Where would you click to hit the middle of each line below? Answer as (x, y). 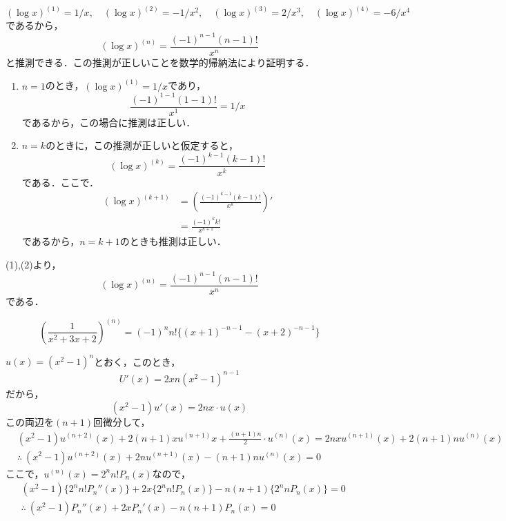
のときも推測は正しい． (173, 241)
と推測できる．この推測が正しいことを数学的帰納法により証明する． (160, 62)
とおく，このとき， (137, 361)
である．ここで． (60, 182)
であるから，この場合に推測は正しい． (109, 122)
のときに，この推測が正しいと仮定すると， (142, 145)
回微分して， (122, 421)
